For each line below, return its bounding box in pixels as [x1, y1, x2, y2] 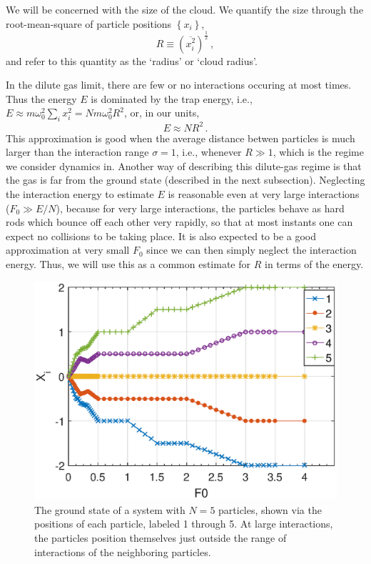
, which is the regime [273, 144, 364, 159]
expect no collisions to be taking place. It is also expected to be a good [6, 228, 317, 243]
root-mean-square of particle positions [6, 16, 172, 31]
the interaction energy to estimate [6, 187, 154, 201]
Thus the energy [6, 91, 77, 106]
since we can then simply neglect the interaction [146, 242, 357, 257]
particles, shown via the [218, 502, 322, 517]
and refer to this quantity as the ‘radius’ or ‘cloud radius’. [6, 53, 258, 68]
